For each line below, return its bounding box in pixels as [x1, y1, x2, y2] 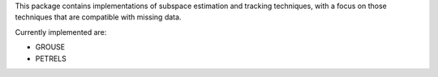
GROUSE [35, 42, 65, 52]
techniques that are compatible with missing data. [15, 12, 182, 22]
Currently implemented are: [15, 27, 107, 36]
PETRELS [35, 53, 67, 63]
